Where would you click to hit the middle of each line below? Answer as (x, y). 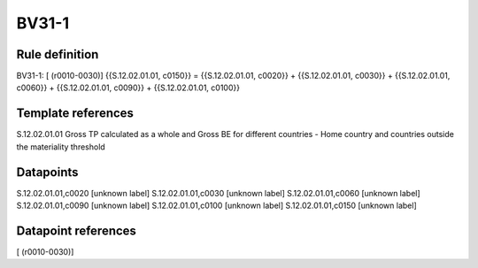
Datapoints (47, 172)
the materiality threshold (61, 147)
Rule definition (58, 54)
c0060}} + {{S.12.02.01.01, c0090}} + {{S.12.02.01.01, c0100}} (128, 88)
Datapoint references (77, 230)
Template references (75, 114)
